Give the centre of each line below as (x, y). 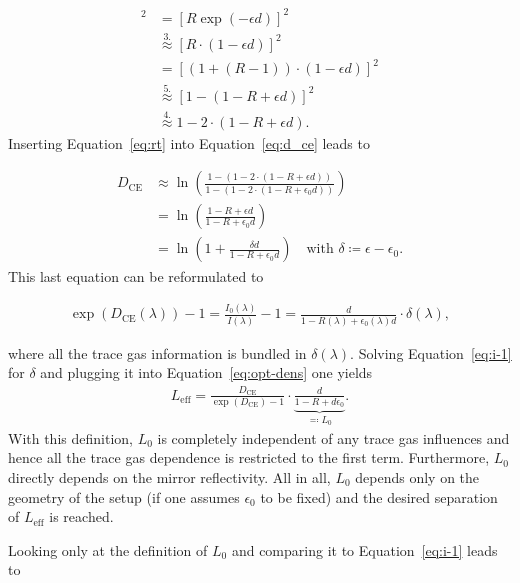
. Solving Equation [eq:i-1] (431, 352)
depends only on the (417, 476)
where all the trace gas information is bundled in (157, 352)
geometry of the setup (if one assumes (124, 496)
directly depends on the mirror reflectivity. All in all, (169, 476)
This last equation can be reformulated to (136, 275)
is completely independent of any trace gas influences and (333, 437)
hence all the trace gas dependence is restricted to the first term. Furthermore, (249, 457)
